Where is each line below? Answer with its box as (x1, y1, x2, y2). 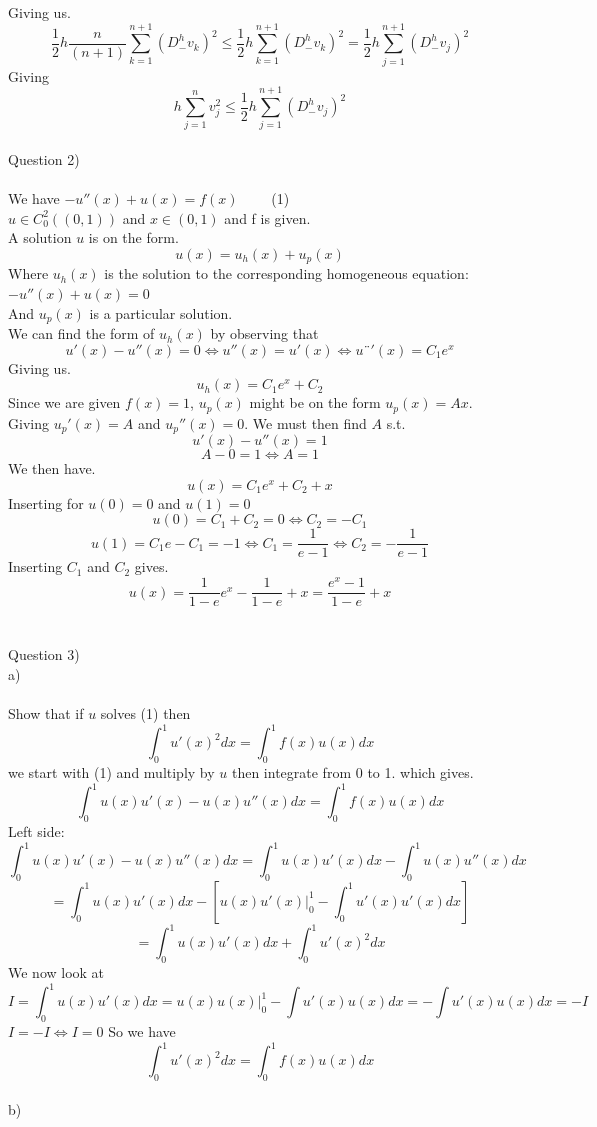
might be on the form (249, 392, 381, 413)
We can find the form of (8, 323, 155, 344)
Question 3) (8, 644, 80, 665)
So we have (108, 1021, 176, 1041)
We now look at (8, 962, 105, 983)
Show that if (8, 703, 84, 724)
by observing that (210, 323, 319, 344)
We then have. (8, 458, 96, 479)
